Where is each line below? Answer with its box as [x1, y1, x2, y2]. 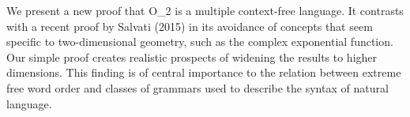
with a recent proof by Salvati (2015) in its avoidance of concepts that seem [6, 17, 373, 34]
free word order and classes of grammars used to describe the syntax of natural [6, 79, 389, 96]
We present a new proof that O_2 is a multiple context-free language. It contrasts [6, 2, 404, 18]
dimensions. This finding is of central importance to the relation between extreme [6, 64, 401, 81]
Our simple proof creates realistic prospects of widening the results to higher [6, 48, 378, 65]
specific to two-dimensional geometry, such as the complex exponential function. [6, 33, 393, 50]
